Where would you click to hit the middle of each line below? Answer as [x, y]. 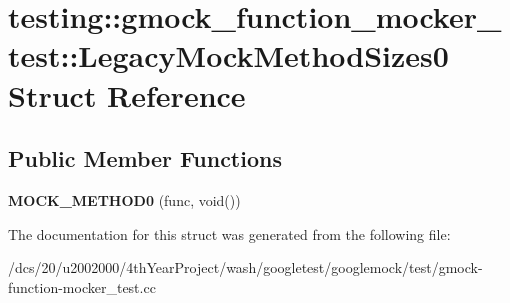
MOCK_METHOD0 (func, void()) [124, 199]
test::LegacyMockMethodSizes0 [228, 55]
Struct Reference [127, 94]
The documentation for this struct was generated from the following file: [229, 233]
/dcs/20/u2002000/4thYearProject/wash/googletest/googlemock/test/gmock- [245, 267]
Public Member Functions [145, 158]
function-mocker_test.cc [82, 286]
